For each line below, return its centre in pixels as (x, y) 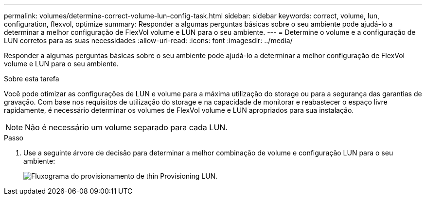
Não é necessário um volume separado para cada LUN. (126, 127)
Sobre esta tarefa (32, 79)
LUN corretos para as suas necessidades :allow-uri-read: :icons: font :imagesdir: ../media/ (148, 40)
